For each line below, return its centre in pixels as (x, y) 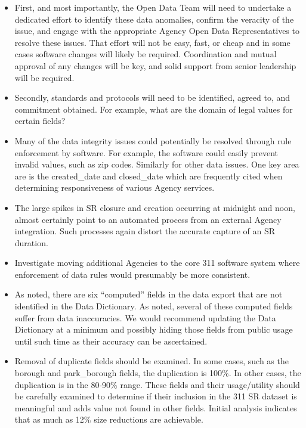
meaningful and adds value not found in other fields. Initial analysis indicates (156, 407)
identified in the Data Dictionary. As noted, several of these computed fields (154, 306)
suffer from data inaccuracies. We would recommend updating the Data (145, 317)
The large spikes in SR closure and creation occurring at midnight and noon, (155, 207)
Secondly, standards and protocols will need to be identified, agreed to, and (152, 97)
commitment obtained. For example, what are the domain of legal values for (154, 109)
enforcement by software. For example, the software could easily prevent (146, 152)
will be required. (44, 77)
